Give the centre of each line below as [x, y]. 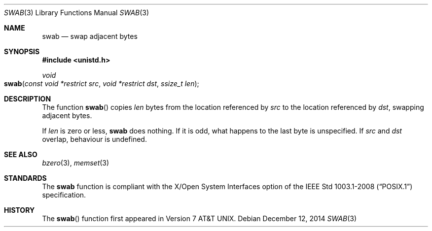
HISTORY [19, 210]
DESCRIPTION [28, 99]
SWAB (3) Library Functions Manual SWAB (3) [77, 13]
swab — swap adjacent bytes [90, 36]
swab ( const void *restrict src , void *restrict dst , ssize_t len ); [102, 83]
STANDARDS [25, 178]
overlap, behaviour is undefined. [94, 139]
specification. [64, 195]
